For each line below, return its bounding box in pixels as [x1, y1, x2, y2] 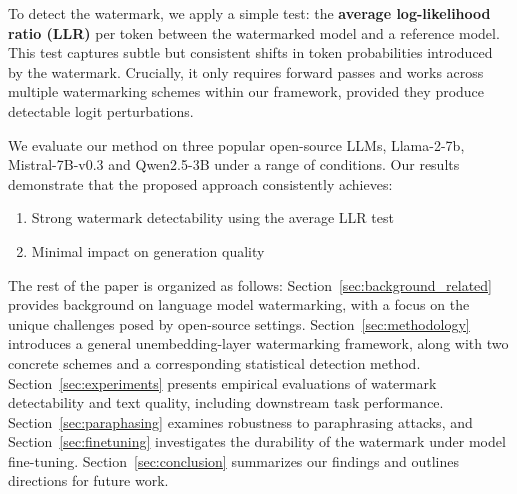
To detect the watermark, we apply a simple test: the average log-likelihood [8, 3, 491, 23]
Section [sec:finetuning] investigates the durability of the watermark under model [8, 431, 506, 452]
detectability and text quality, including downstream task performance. [8, 392, 444, 413]
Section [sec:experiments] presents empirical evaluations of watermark [8, 372, 437, 393]
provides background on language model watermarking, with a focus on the [8, 294, 470, 315]
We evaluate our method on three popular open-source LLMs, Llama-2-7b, [8, 134, 465, 155]
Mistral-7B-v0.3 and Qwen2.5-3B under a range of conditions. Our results [8, 154, 460, 175]
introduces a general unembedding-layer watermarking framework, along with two [8, 333, 509, 354]
